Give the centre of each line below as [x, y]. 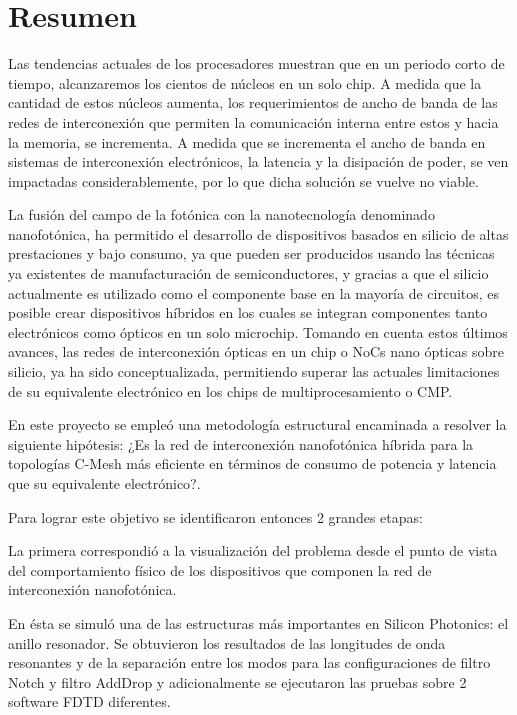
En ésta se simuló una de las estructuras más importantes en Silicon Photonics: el [258, 622]
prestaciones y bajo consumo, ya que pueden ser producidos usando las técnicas [251, 253]
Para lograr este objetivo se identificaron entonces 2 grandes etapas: [215, 516]
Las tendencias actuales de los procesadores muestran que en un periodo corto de [256, 63]
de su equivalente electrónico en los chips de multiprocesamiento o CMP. [230, 390]
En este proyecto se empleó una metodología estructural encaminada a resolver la [257, 424]
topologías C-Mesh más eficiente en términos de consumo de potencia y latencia [252, 463]
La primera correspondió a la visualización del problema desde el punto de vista [253, 550]
